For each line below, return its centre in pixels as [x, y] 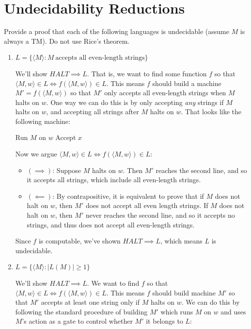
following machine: [43, 121]
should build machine [184, 292]
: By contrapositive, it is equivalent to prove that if [128, 196]
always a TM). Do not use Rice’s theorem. [67, 41]
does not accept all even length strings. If [147, 205]
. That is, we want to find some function [147, 73]
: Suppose [67, 170]
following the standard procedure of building [81, 311]
